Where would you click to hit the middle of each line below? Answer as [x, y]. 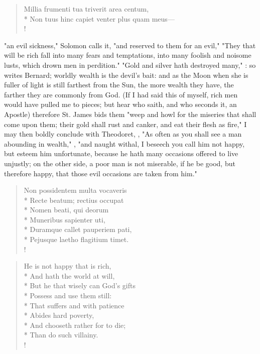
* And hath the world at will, [69, 275]
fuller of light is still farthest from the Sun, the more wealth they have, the [119, 85]
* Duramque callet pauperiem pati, [78, 229]
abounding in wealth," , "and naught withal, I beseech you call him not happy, [124, 143]
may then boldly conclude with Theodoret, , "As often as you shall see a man [123, 134]
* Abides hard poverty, [59, 315]
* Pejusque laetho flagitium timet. [76, 239]
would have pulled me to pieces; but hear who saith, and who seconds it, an [120, 104]
